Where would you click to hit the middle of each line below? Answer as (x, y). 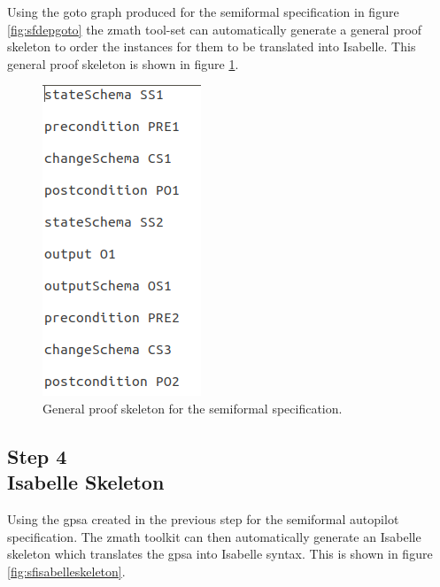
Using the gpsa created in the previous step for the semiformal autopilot (203, 519)
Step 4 (37, 456)
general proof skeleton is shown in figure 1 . (123, 63)
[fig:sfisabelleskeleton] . (66, 571)
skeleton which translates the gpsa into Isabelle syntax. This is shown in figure (220, 554)
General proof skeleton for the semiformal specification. (193, 408)
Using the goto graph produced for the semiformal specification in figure (203, 12)
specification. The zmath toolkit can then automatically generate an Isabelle (214, 536)
